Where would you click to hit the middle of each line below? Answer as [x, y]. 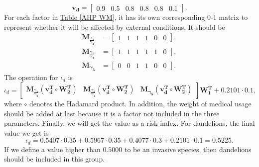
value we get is [26, 132]
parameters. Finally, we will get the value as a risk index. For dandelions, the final [129, 123]
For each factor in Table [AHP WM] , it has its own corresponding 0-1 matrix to [126, 17]
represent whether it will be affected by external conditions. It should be [115, 27]
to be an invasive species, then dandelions [188, 149]
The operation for [31, 77]
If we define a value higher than [52, 149]
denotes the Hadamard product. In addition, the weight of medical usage [140, 103]
